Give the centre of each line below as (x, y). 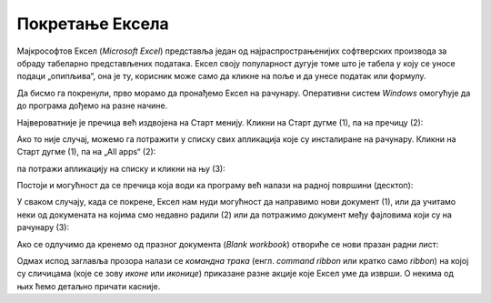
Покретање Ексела (93, 24)
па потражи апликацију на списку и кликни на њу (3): (121, 168)
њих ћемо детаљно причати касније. (89, 286)
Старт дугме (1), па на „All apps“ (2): (86, 152)
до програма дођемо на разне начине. (92, 106)
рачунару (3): (43, 227)
